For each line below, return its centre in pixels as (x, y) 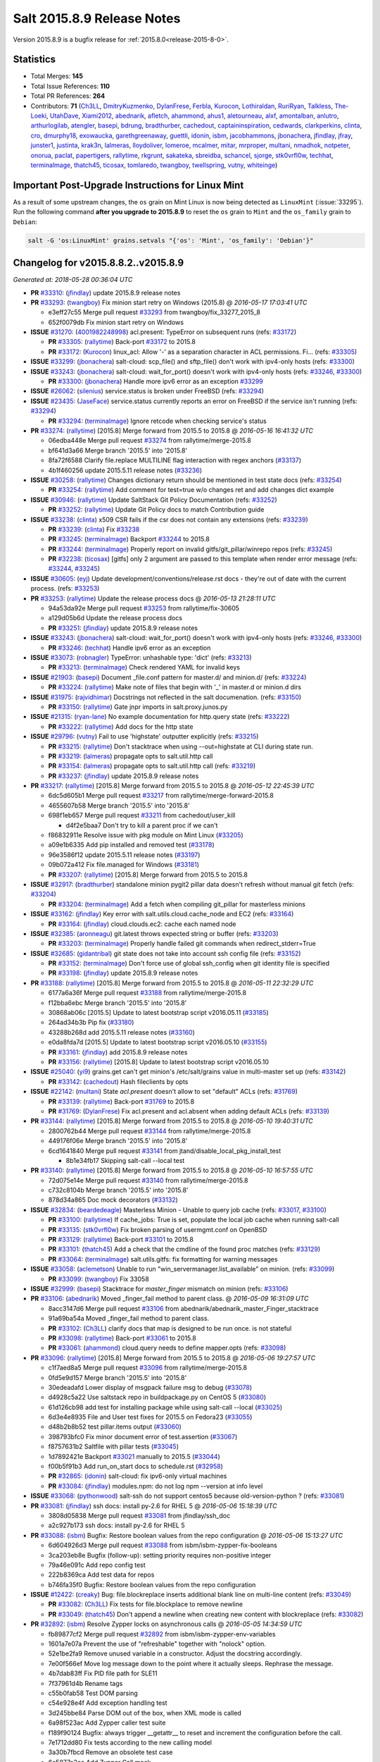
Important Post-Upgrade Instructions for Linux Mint (128, 185)
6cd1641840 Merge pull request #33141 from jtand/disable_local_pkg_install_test (165, 1151)
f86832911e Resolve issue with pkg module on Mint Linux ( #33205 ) (146, 835)
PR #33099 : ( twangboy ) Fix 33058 (99, 1279)
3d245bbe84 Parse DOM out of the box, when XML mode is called (145, 1713)
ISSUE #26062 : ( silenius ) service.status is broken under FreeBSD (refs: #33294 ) (147, 391)
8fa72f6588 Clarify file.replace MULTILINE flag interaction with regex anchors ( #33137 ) (175, 460)
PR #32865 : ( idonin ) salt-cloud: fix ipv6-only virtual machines (138, 1476)
